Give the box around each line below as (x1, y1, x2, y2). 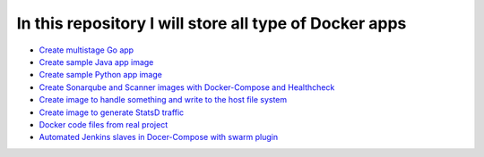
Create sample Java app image (39, 56, 154, 67)
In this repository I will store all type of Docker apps (16, 13, 407, 33)
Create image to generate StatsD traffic (39, 107, 185, 118)
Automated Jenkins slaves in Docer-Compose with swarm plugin (39, 132, 278, 143)
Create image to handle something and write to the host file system (39, 95, 288, 105)
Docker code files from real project (39, 119, 169, 129)
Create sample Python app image (39, 70, 163, 80)
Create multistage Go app (39, 45, 134, 55)
